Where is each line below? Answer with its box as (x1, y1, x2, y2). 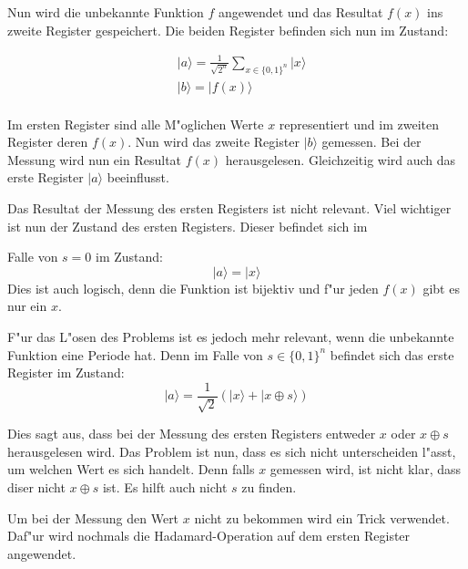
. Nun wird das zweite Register (127, 132, 300, 151)
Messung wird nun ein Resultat (7, 150, 182, 169)
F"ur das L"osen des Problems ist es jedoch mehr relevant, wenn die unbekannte (7, 326, 454, 346)
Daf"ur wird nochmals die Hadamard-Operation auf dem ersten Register (7, 526, 411, 545)
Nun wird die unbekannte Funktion (7, 3, 204, 21)
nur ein (7, 296, 47, 316)
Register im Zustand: (7, 363, 125, 382)
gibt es (422, 278, 460, 297)
